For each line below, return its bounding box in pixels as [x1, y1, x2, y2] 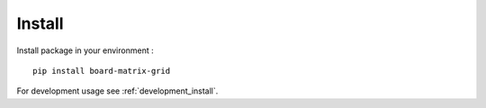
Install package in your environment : [16, 45, 154, 56]
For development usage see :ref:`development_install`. [16, 85, 219, 96]
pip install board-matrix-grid [32, 66, 171, 76]
